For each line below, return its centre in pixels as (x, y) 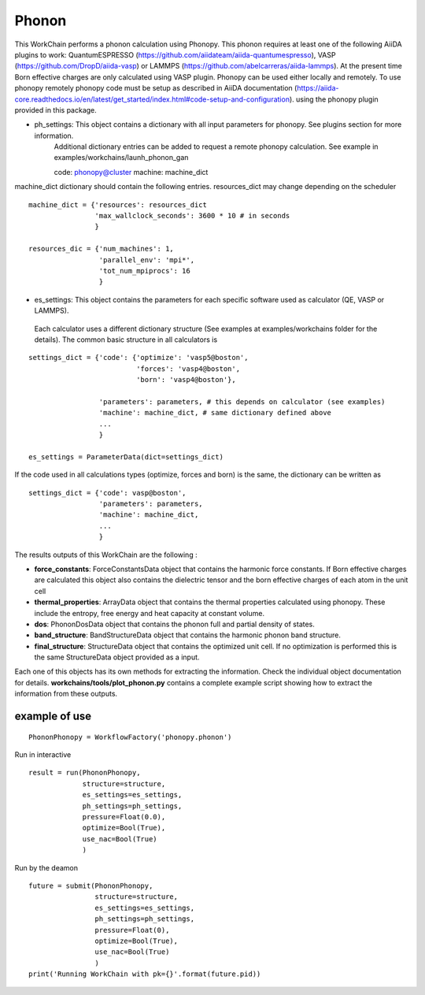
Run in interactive (43, 755)
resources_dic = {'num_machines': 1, (102, 249)
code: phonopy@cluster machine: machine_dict (131, 172)
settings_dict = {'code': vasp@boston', (107, 493)
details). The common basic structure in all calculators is (126, 340)
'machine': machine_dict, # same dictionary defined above (215, 413)
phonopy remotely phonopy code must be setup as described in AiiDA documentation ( (156, 88)
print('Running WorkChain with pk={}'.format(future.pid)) (145, 974)
